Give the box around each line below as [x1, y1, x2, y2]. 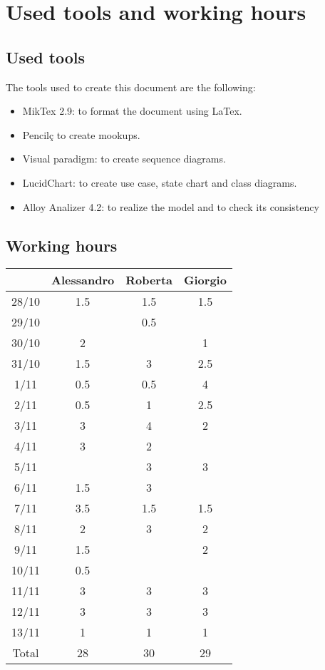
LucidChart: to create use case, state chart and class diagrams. [22, 175, 297, 190]
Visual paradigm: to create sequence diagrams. [22, 151, 226, 166]
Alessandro [51, 272, 115, 289]
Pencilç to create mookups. [22, 127, 140, 142]
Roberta [125, 272, 173, 289]
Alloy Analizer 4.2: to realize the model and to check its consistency [22, 199, 319, 214]
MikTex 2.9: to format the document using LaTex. [22, 103, 242, 118]
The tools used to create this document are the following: [6, 79, 256, 94]
